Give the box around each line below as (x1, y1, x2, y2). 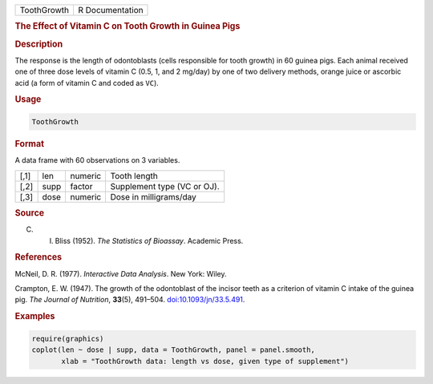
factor (70, 180, 93, 192)
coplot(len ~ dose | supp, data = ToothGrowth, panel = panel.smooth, (31, 346, 316, 354)
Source (14, 207, 45, 218)
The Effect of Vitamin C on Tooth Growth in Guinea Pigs (14, 21, 241, 32)
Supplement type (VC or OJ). (110, 180, 220, 192)
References (14, 252, 63, 263)
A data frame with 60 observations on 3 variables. (14, 156, 180, 165)
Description (14, 38, 63, 50)
